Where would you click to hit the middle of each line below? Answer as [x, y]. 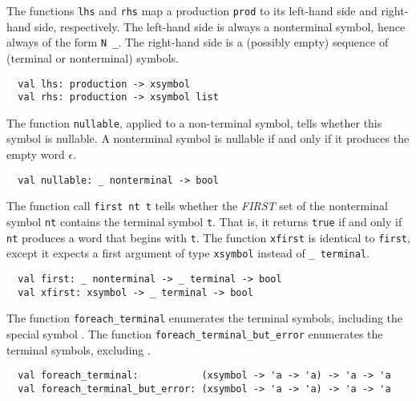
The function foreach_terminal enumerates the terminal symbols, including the [205, 318]
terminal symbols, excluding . [79, 349]
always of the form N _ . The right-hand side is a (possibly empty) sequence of [198, 42]
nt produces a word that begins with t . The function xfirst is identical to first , [208, 237]
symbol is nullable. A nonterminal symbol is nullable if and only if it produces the [208, 138]
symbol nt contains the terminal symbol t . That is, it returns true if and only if [204, 221]
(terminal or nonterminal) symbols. [93, 57]
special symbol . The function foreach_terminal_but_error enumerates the [195, 333]
